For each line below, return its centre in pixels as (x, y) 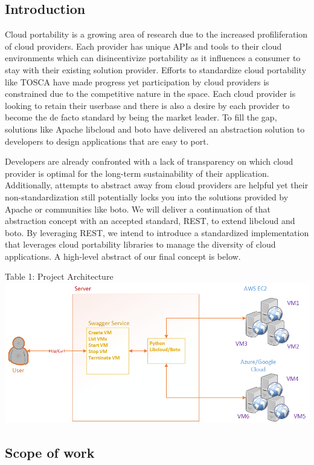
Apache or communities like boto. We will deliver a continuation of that (138, 209)
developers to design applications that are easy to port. (107, 141)
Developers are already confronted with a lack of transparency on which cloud (149, 161)
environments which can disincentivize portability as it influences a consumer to (153, 58)
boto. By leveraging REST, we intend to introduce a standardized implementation (157, 232)
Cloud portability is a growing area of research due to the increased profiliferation (156, 34)
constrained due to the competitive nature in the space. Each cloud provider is (150, 94)
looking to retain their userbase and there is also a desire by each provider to (147, 105)
